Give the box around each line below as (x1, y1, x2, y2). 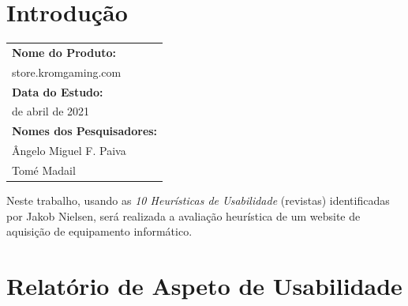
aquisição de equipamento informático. (6, 223, 193, 240)
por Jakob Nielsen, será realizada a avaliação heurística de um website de (6, 207, 361, 224)
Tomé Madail (12, 161, 76, 178)
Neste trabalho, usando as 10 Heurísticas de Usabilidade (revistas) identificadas (6, 192, 390, 209)
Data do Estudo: (12, 83, 103, 100)
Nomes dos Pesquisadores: (12, 123, 158, 139)
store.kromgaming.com (12, 63, 122, 80)
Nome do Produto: (12, 43, 116, 60)
